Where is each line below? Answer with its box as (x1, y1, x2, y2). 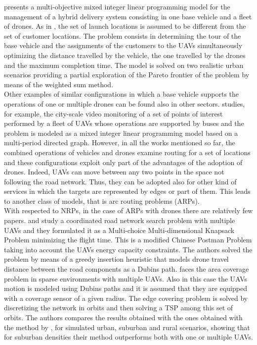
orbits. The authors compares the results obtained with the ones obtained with (4, 312, 243, 322)
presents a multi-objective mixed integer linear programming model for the (4, 1, 230, 11)
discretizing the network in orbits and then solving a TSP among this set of (4, 302, 233, 313)
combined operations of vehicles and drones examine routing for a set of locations (4, 147, 251, 157)
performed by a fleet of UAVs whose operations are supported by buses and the (4, 118, 244, 128)
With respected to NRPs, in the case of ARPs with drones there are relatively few (4, 205, 253, 216)
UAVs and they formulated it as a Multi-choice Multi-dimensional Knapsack (4, 225, 235, 235)
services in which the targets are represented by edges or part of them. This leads (4, 186, 251, 196)
